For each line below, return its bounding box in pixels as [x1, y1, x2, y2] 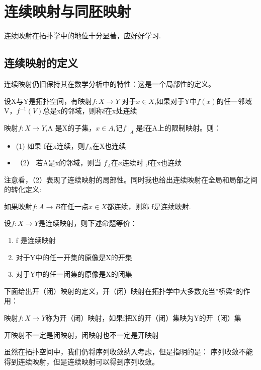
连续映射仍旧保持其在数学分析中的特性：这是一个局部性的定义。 [4, 78, 215, 89]
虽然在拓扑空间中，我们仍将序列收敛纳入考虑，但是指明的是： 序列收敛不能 [4, 346, 253, 357]
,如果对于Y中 [154, 95, 197, 106]
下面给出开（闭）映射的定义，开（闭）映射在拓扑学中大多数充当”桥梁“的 [4, 285, 243, 296]
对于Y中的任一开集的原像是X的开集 [16, 252, 132, 262]
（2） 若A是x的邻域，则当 [16, 157, 102, 168]
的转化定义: [4, 184, 41, 195]
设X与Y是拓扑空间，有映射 [4, 95, 92, 106]
